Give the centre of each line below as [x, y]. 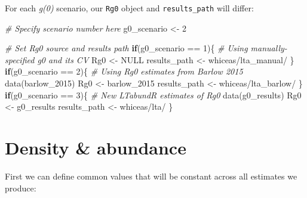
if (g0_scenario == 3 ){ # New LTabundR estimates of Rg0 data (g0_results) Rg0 [153, 95]
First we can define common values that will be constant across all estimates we [151, 176]
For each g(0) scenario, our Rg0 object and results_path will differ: [129, 8]
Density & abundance [96, 147]
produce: [21, 188]
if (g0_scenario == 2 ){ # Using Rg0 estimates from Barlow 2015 [124, 71]
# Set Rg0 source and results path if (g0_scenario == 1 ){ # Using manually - [146, 48]
